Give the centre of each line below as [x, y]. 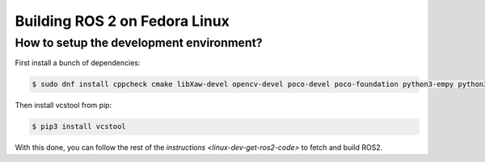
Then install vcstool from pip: [63, 106]
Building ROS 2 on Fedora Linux [122, 21]
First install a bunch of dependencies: [78, 63]
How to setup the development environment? [139, 43]
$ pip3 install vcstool [79, 127]
